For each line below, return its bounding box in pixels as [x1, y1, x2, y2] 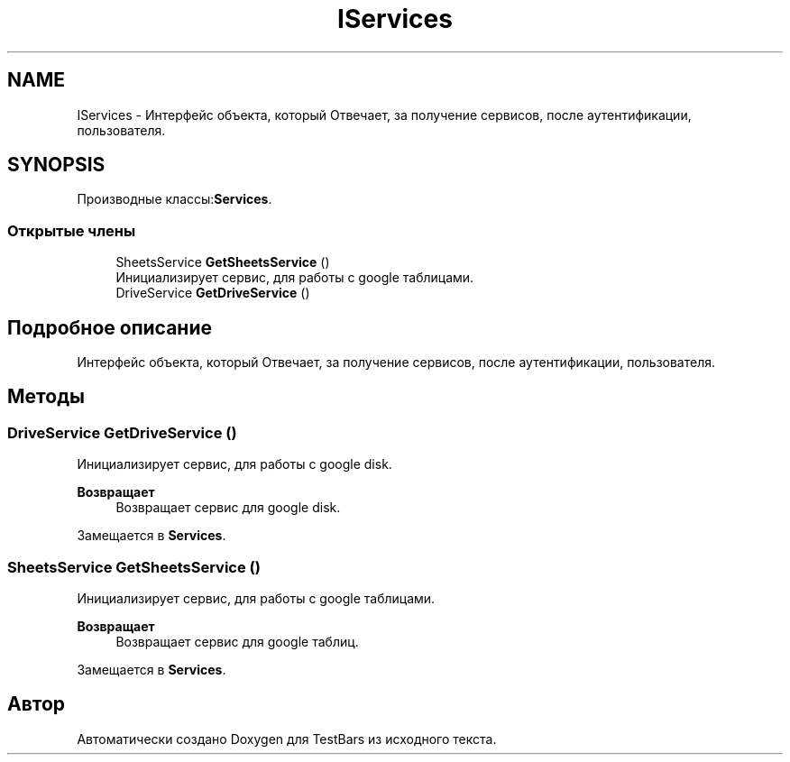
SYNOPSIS [7, 153, 106, 177]
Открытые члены [7, 221, 136, 240]
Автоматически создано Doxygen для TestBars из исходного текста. [77, 730, 497, 747]
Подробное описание [7, 316, 212, 339]
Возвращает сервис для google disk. [115, 500, 341, 516]
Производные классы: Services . [77, 191, 272, 207]
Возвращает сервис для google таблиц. [115, 634, 359, 649]
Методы [7, 385, 85, 409]
